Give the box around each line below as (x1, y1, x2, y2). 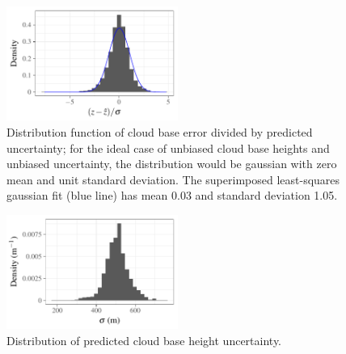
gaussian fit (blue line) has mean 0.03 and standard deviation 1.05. (6, 187, 338, 204)
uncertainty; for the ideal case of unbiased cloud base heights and (6, 139, 330, 156)
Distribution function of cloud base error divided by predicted (6, 123, 313, 140)
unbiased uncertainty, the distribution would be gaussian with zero (6, 155, 337, 172)
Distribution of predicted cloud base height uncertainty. (6, 331, 282, 348)
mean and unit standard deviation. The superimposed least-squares (6, 171, 340, 188)
